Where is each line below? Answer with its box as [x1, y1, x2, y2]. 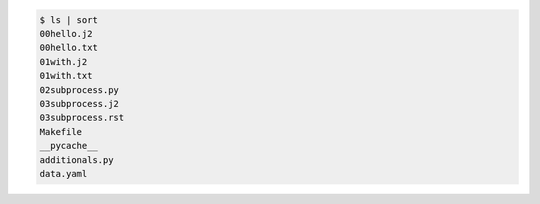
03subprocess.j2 [39, 98, 120, 109]
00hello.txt [39, 42, 99, 54]
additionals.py [39, 154, 114, 165]
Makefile [39, 126, 83, 137]
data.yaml [39, 168, 88, 179]
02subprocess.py [39, 84, 120, 95]
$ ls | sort [39, 14, 99, 25]
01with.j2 [39, 56, 88, 67]
